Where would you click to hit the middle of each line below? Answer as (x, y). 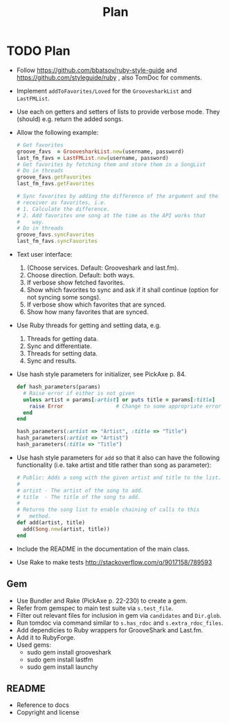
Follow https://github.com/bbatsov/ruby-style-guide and (97, 70)
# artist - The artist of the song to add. (80, 491)
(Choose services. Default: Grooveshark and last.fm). (103, 268)
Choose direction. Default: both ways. (81, 275)
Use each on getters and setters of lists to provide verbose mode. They (118, 111)
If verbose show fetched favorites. (76, 283)
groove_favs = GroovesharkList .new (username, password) (100, 152)
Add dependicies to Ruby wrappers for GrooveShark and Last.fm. (110, 630)
